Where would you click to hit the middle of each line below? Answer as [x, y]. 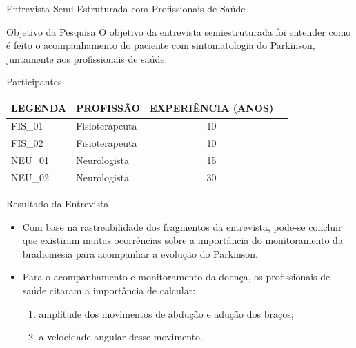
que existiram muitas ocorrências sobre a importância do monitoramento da [182, 240]
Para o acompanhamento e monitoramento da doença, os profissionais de [176, 277]
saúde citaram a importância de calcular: [109, 290]
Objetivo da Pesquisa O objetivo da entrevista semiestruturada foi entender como [179, 31]
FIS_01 [27, 126]
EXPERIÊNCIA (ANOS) [211, 108]
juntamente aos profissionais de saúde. [87, 58]
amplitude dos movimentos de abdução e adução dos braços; [166, 313]
